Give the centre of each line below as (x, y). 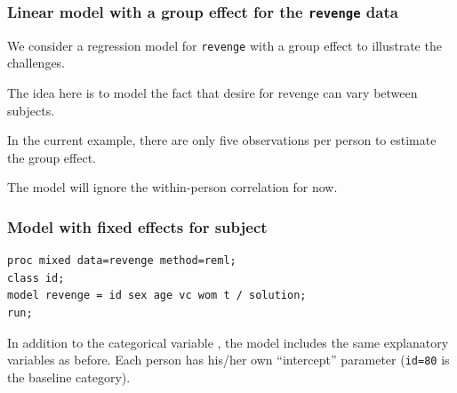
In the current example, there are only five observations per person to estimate (222, 140)
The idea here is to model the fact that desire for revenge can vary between (212, 93)
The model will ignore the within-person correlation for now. (172, 187)
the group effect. (52, 157)
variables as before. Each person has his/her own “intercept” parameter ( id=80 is (228, 360)
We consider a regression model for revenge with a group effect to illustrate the (224, 45)
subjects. (31, 110)
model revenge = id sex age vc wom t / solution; (157, 296)
